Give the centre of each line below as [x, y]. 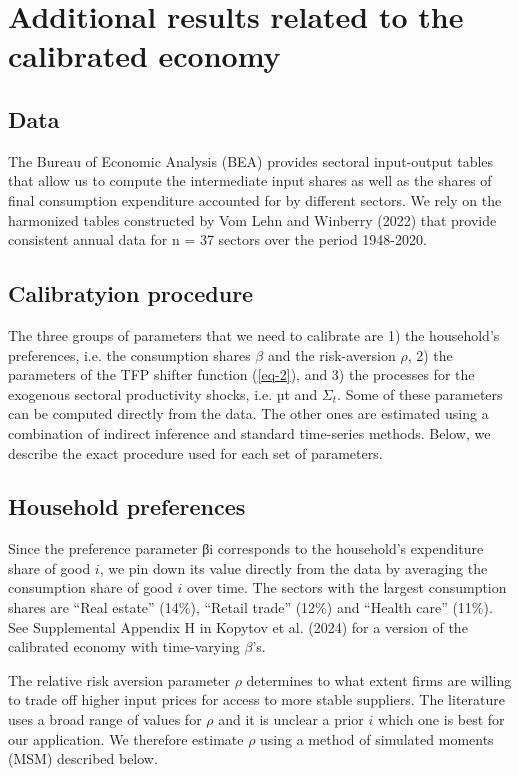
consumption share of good [90, 587]
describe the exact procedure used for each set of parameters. [195, 452]
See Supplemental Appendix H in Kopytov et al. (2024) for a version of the [238, 626]
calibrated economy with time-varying [124, 646]
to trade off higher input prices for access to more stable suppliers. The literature [256, 699]
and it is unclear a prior [291, 719]
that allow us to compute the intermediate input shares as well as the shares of [250, 180]
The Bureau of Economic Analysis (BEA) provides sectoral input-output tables [251, 160]
